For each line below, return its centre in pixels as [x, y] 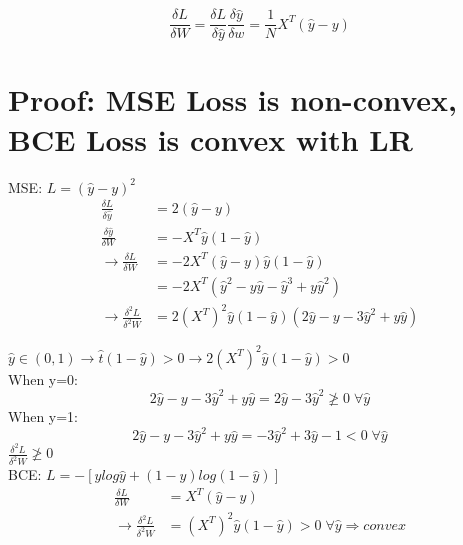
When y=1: [43, 416]
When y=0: [43, 378]
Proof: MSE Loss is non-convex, [233, 99]
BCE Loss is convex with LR [210, 138]
